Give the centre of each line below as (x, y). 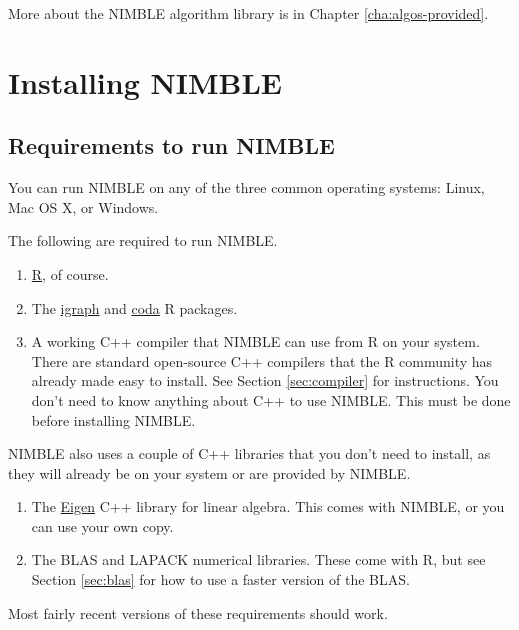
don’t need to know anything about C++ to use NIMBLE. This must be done (271, 399)
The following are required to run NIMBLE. (143, 240)
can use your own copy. (102, 525)
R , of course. (70, 273)
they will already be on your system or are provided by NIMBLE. (209, 472)
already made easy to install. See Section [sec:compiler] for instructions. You (265, 380)
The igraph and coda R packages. (134, 307)
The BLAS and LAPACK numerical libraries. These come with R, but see (258, 559)
